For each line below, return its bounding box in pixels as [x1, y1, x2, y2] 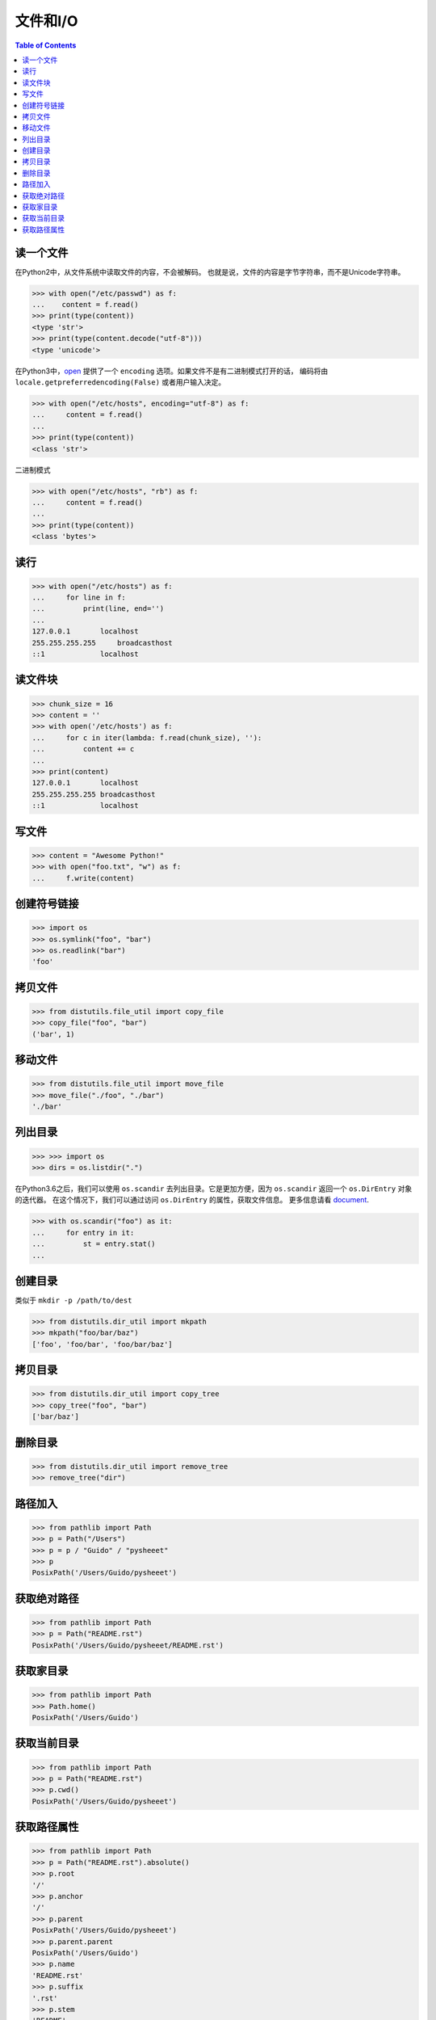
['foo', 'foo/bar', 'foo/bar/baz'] [31, 1340, 173, 1349]
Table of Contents [15, 40, 77, 50]
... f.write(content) [31, 873, 135, 882]
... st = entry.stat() [31, 1239, 157, 1248]
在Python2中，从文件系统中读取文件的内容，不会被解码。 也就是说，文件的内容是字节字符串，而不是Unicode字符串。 [15, 267, 405, 276]
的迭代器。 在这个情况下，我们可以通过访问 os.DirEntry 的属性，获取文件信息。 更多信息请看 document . [15, 1195, 369, 1205]
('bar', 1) [31, 1029, 75, 1038]
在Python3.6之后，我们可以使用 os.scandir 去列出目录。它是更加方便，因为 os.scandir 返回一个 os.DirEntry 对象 [15, 1184, 413, 1193]
